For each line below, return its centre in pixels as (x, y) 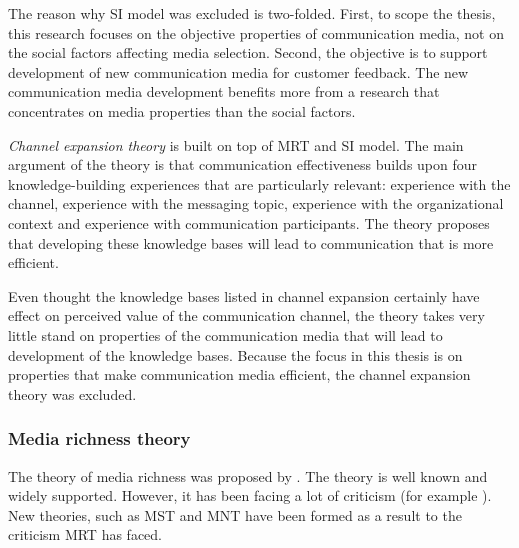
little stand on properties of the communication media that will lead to (225, 334)
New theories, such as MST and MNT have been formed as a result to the (235, 514)
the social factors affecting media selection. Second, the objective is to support (248, 52)
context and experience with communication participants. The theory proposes (249, 222)
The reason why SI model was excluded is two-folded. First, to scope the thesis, (252, 13)
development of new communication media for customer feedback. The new (238, 71)
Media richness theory (99, 438)
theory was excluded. (72, 393)
